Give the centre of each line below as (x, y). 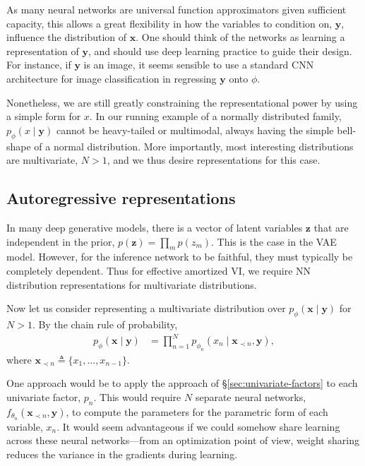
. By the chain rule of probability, (105, 324)
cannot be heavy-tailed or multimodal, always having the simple (195, 130)
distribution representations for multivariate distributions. (132, 284)
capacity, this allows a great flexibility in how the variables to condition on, (169, 23)
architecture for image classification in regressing (112, 78)
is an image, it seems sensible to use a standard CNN (199, 65)
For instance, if (39, 65)
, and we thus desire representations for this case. (214, 160)
